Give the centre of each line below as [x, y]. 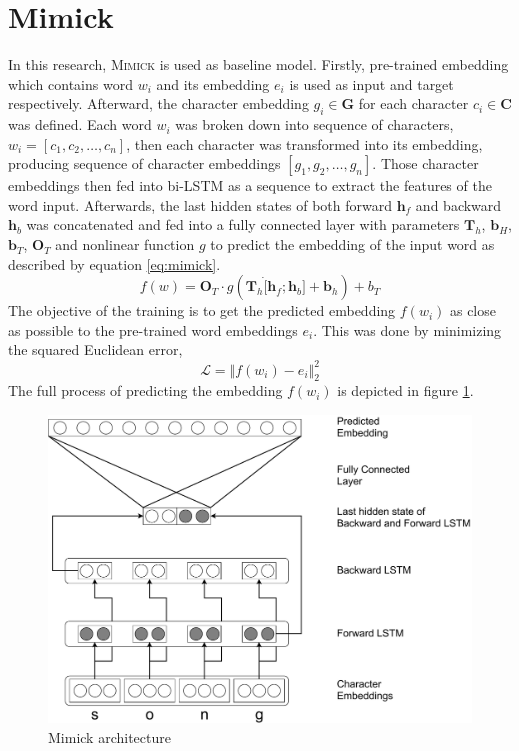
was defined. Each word [80, 124]
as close [472, 310]
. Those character [425, 163]
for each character [413, 103]
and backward [458, 204]
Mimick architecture [109, 737]
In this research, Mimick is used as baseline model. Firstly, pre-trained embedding [258, 64]
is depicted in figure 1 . [405, 390]
